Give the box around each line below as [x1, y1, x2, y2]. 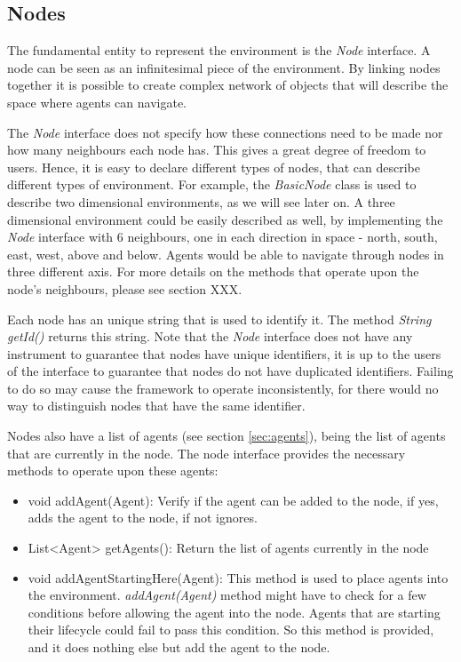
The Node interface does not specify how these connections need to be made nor [7, 123, 443, 141]
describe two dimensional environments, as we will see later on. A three [7, 192, 395, 211]
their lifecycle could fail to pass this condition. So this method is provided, [28, 620, 434, 639]
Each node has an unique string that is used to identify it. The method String [7, 309, 432, 328]
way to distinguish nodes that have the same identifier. [7, 396, 306, 415]
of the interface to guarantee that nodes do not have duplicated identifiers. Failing [7, 362, 454, 380]
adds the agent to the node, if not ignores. [28, 508, 258, 527]
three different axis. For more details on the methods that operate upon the [7, 262, 419, 281]
